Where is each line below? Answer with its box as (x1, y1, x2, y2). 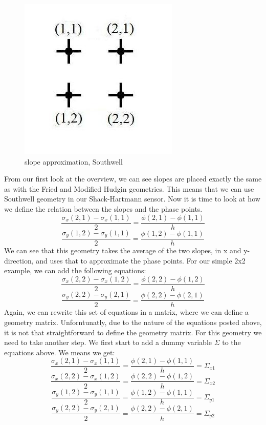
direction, (4, 255, 34, 266)
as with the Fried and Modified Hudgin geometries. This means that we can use (4, 183, 254, 194)
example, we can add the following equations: (4, 265, 146, 276)
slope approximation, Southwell (25, 156, 123, 167)
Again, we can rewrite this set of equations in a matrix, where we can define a (4, 307, 249, 317)
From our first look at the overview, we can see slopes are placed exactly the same (4, 173, 262, 184)
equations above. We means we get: (4, 347, 115, 357)
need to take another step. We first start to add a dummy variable (4, 337, 212, 348)
